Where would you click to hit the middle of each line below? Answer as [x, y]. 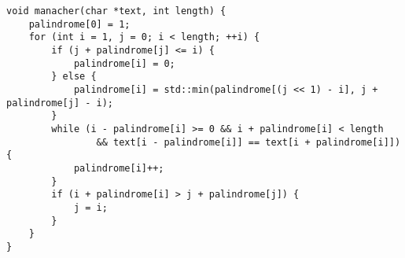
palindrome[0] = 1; [79, 24]
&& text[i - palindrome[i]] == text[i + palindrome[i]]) [249, 142]
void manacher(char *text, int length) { [116, 11]
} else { [74, 77]
